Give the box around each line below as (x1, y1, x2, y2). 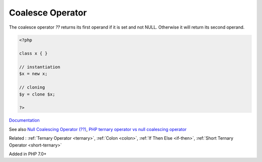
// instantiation (19, 65, 61, 70)
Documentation (9, 117, 40, 123)
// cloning (19, 85, 45, 90)
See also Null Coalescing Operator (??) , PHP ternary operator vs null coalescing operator (9, 126, 187, 132)
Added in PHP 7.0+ (9, 151, 47, 157)
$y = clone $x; (19, 91, 55, 97)
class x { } (19, 51, 48, 56)
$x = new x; (19, 71, 48, 77)
